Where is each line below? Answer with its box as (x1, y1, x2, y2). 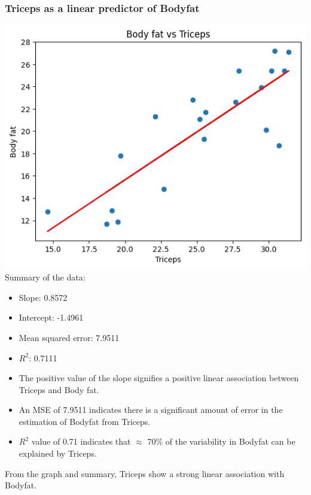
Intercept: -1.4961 (19, 311, 84, 324)
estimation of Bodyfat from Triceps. (19, 415, 151, 427)
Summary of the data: (5, 271, 86, 283)
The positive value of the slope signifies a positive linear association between (19, 372, 299, 384)
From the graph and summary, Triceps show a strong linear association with (5, 467, 285, 479)
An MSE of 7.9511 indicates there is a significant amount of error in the (19, 403, 283, 416)
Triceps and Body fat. (19, 383, 99, 396)
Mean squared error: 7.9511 (19, 331, 120, 343)
